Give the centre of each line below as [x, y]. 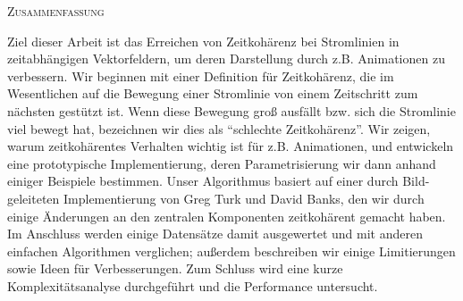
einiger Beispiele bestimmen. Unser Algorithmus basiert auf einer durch [203, 181]
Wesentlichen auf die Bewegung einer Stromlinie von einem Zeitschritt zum [213, 93]
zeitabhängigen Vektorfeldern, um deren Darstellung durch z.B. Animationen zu [226, 59]
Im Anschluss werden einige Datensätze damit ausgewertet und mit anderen [215, 234]
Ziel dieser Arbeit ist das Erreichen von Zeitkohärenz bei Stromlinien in [203, 41]
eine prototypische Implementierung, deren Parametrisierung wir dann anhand [222, 163]
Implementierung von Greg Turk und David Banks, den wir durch [244, 198]
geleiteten [34, 198]
